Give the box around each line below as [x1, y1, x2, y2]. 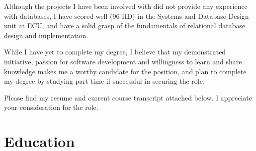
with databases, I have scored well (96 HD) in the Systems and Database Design [4, 10, 249, 21]
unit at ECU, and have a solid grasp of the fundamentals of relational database [4, 20, 246, 31]
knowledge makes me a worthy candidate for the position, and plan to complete [4, 66, 247, 76]
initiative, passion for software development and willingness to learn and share [4, 56, 242, 66]
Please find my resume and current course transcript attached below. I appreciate [4, 92, 252, 102]
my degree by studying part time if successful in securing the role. [4, 76, 205, 86]
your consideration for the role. [4, 102, 98, 112]
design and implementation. [4, 30, 88, 40]
